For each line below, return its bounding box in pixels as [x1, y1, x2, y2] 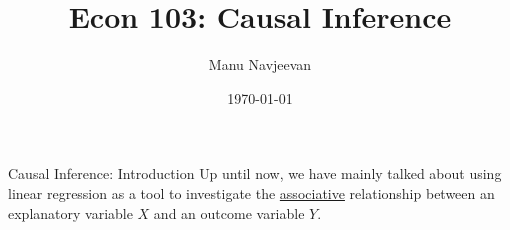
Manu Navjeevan [208, 54, 312, 75]
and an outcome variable [153, 202, 305, 223]
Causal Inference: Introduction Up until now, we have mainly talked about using [8, 163, 502, 184]
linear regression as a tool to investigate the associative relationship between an [8, 182, 495, 203]
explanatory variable [8, 202, 133, 223]
